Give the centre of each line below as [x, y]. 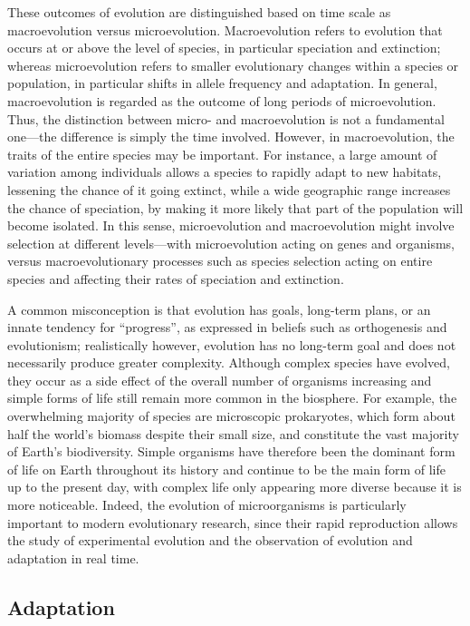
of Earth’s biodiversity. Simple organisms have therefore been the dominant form [231, 451]
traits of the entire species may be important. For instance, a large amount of [222, 154]
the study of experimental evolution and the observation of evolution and [210, 540]
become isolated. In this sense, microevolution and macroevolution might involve [231, 225]
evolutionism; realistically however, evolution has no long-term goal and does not [232, 344]
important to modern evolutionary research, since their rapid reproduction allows [233, 522]
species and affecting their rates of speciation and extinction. [176, 278]
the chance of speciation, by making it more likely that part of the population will [235, 207]
